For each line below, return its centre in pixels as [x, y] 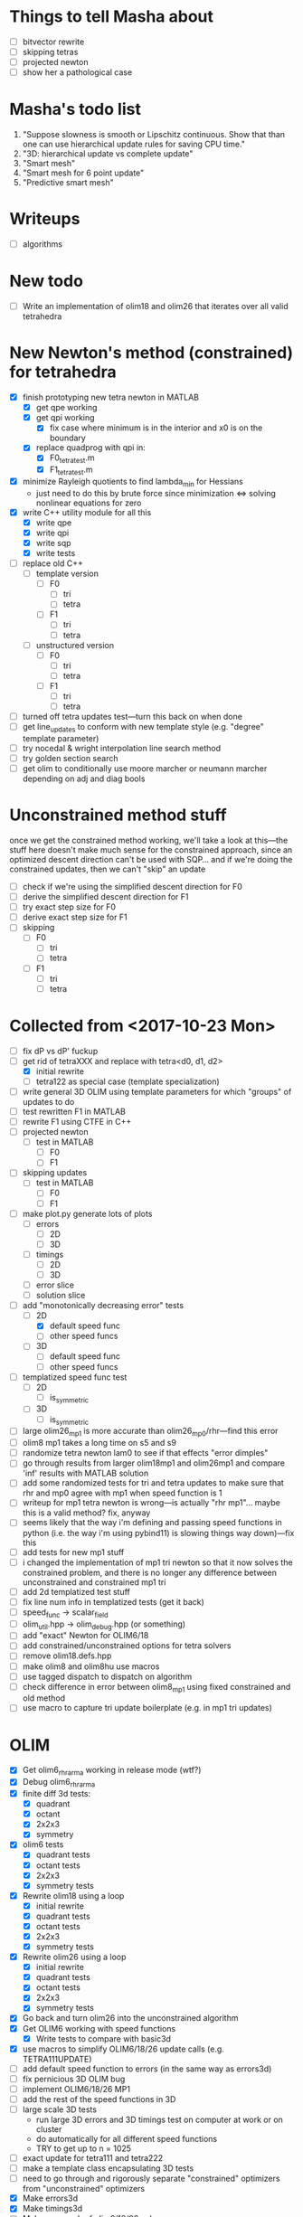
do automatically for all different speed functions [127, 2139]
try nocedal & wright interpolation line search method [122, 748]
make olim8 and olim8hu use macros [91, 1666]
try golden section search [70, 758]
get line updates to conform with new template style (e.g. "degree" [143, 728]
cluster [49, 2129]
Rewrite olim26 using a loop [74, 1957]
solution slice [61, 1296]
